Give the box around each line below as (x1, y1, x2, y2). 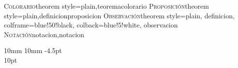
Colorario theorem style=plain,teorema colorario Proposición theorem (4, 1, 209, 11)
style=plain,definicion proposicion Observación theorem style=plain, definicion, (4, 10, 235, 20)
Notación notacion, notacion (4, 29, 85, 39)
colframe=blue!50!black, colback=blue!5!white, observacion (4, 20, 178, 30)
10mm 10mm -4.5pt (4, 45, 62, 55)
